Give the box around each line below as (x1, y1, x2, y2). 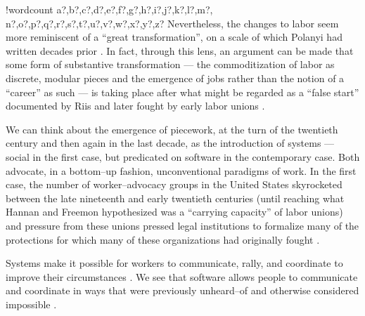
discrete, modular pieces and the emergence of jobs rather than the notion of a (6, 70, 345, 85)
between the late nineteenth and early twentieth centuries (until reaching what (6, 190, 345, 205)
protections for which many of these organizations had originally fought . (6, 232, 320, 246)
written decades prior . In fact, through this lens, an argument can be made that (6, 43, 354, 58)
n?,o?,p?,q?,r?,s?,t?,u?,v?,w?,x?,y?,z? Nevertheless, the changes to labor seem (6, 15, 339, 30)
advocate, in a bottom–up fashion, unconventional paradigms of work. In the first (6, 163, 357, 178)
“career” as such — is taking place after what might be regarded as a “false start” (6, 84, 359, 99)
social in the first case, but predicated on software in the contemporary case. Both (6, 149, 360, 164)
